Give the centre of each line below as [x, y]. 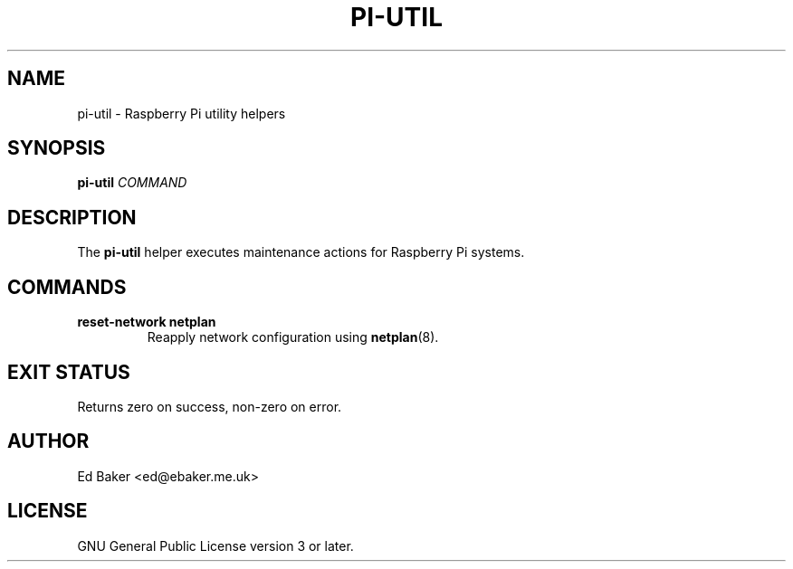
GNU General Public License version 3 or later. [215, 545]
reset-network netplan [147, 322]
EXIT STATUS [69, 372]
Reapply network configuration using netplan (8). [293, 337]
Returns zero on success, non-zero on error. [210, 406]
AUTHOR [48, 441]
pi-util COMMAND [132, 183]
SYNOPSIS [57, 148]
